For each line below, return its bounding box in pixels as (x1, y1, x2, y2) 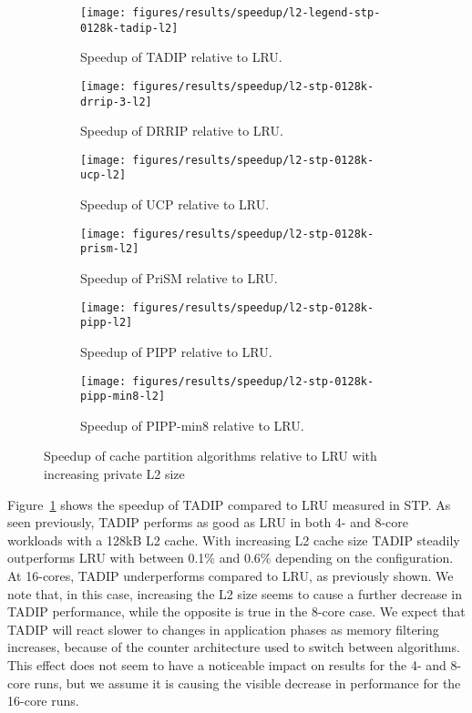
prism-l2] (80, 242, 139, 256)
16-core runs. (7, 691, 79, 710)
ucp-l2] (80, 168, 127, 182)
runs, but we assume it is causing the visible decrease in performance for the (34, 673, 461, 692)
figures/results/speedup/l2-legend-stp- (132, 6, 381, 19)
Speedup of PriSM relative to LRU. (80, 269, 278, 288)
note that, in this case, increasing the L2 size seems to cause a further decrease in (7, 584, 463, 603)
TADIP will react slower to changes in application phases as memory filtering (7, 619, 439, 638)
